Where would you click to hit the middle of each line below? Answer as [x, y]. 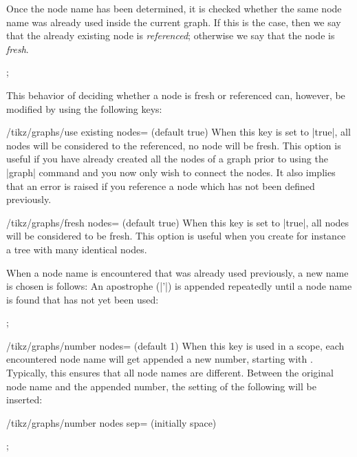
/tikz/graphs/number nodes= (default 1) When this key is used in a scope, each [175, 345]
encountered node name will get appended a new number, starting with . [160, 359]
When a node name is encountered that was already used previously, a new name [177, 272]
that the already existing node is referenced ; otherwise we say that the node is [171, 35]
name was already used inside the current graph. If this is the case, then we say [174, 22]
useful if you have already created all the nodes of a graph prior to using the [167, 159]
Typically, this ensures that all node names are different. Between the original [170, 373]
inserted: [24, 400]
